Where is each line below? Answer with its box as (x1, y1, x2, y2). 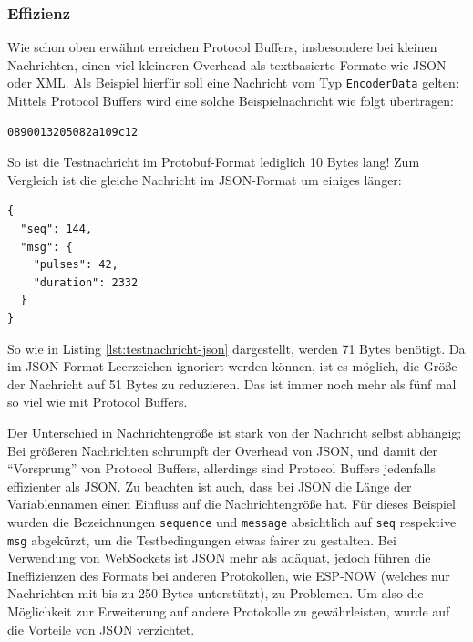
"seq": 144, (20, 223, 93, 236)
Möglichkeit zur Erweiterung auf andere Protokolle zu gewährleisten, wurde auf (7, 602, 450, 621)
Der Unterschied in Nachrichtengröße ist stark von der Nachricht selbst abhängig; (7, 422, 462, 441)
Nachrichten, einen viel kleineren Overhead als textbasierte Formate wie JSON (7, 55, 447, 74)
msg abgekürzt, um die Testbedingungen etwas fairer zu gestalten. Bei (7, 530, 396, 549)
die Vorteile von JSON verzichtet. (7, 619, 195, 638)
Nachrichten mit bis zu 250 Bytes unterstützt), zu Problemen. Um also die (7, 584, 424, 603)
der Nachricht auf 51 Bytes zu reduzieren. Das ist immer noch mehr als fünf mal (7, 374, 457, 393)
